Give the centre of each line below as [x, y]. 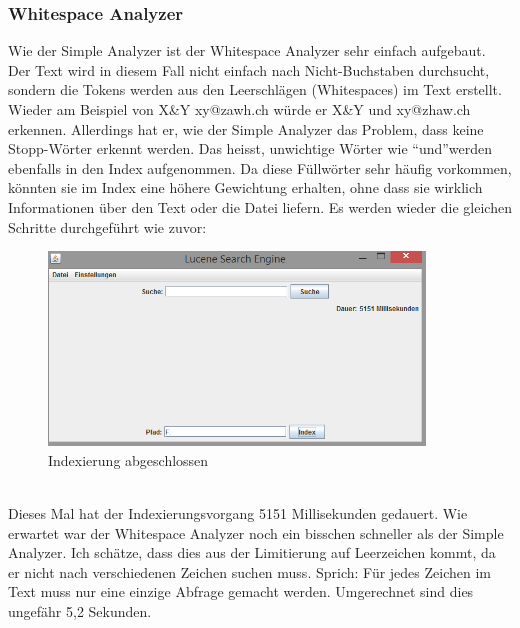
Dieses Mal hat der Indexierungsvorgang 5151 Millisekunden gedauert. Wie [238, 512]
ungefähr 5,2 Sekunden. [80, 610]
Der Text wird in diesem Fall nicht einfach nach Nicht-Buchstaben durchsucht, [249, 69]
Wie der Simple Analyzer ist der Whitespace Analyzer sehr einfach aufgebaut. [247, 50]
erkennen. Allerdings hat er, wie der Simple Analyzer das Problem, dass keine [246, 128]
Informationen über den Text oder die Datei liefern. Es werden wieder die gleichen [260, 206]
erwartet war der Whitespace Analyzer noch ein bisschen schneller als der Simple [256, 532]
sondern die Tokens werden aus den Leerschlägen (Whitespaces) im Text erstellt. [255, 89]
